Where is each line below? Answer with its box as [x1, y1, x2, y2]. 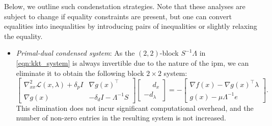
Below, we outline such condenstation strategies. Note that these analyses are [4, 1, 246, 11]
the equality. [4, 30, 43, 41]
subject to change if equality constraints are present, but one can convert [4, 11, 232, 21]
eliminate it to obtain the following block [16, 67, 144, 78]
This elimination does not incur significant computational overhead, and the [16, 102, 254, 113]
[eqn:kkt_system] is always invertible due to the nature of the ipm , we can [16, 57, 249, 68]
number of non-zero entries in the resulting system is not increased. [16, 112, 226, 123]
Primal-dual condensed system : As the [16, 48, 135, 58]
